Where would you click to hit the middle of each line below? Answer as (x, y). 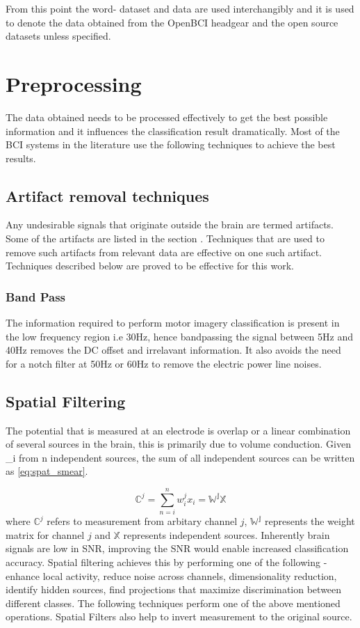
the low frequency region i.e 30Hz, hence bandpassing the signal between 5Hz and (180, 336)
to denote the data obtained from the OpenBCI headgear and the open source (172, 22)
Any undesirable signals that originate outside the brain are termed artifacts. (170, 225)
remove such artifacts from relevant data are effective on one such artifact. (164, 252)
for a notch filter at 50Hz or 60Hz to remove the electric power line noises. (164, 363)
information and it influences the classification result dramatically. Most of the (173, 131)
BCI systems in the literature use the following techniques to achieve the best (171, 144)
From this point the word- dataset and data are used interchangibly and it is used (180, 8)
